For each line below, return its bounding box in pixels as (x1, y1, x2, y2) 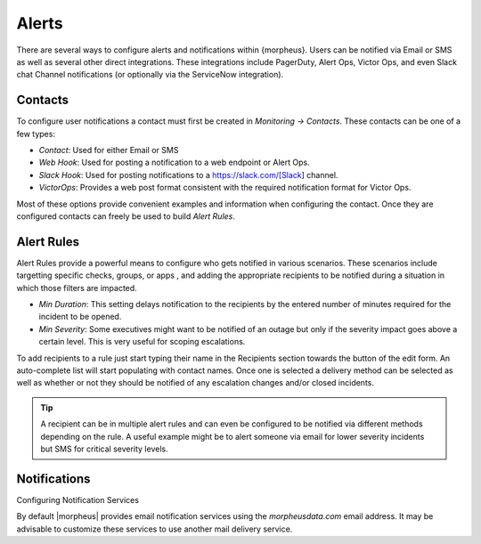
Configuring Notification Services (16, 494, 140, 505)
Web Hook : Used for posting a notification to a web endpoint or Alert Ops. (38, 157, 311, 168)
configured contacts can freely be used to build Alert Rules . (16, 210, 236, 222)
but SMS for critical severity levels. (40, 443, 168, 454)
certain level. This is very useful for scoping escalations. (38, 337, 246, 347)
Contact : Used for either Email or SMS (38, 145, 179, 156)
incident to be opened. (38, 312, 122, 322)
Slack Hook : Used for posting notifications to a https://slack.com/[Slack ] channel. (38, 169, 338, 180)
